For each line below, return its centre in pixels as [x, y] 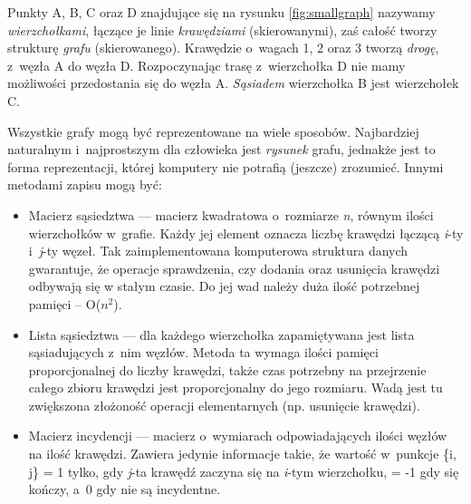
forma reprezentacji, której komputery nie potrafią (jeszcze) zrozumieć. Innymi [226, 166]
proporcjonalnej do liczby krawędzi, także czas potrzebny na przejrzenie [227, 369]
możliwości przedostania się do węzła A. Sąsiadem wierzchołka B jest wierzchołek [233, 83]
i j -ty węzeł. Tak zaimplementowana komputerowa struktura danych [218, 251]
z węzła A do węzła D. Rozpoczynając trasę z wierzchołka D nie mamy [207, 65]
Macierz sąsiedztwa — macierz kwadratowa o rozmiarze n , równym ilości [231, 214]
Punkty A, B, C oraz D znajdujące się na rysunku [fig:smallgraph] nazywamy [221, 12]
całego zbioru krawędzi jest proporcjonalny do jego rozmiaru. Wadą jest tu [235, 388]
